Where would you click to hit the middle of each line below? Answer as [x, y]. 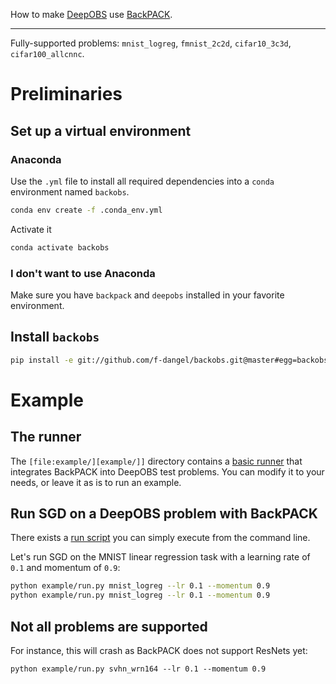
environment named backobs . [70, 191]
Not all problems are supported [109, 626]
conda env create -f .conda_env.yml [86, 210]
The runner [46, 437]
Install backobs [55, 337]
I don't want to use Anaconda [83, 273]
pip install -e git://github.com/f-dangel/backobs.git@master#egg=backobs [169, 360]
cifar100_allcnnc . [47, 53]
